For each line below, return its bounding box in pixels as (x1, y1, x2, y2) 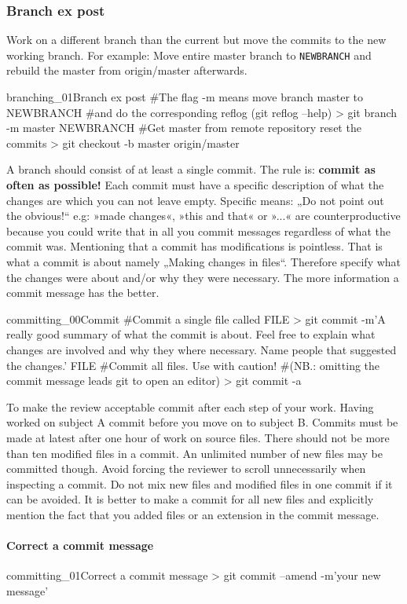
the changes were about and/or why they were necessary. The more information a (6, 269, 399, 285)
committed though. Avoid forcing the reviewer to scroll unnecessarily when (6, 460, 366, 477)
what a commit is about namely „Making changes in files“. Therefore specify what (6, 254, 401, 269)
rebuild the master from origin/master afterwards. (6, 62, 247, 79)
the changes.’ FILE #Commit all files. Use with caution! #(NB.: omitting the (6, 357, 380, 373)
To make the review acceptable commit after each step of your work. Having (6, 398, 374, 415)
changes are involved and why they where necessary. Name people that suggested (6, 341, 397, 357)
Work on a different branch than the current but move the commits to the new (6, 31, 387, 48)
